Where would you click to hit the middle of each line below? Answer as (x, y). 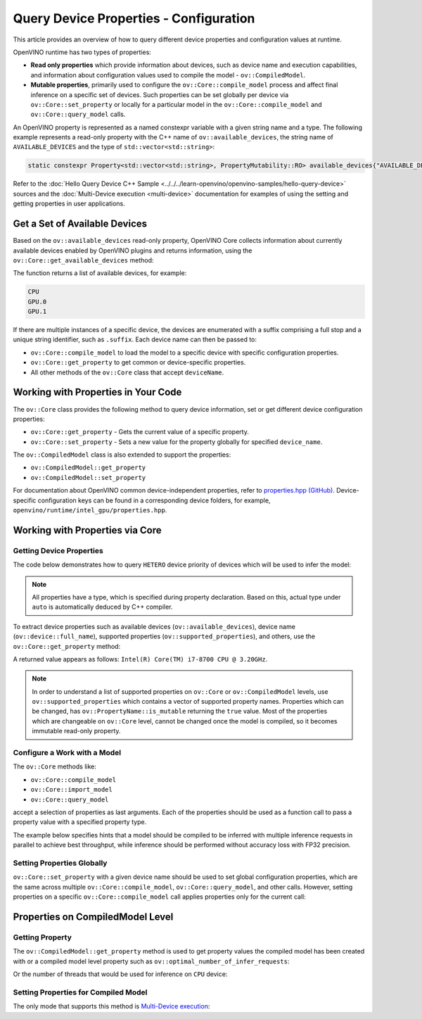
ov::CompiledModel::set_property (88, 477)
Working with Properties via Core (87, 530)
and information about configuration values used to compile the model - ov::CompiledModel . (168, 75)
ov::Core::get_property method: (67, 646)
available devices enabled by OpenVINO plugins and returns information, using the (133, 251)
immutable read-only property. (76, 731)
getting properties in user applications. (69, 203)
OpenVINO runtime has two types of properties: (82, 52)
